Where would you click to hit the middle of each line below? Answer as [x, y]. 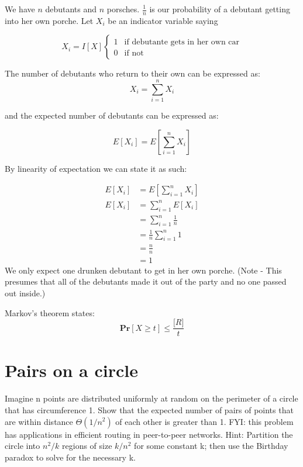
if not [134, 53]
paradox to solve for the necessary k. [70, 457]
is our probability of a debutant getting [220, 9]
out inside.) [25, 293]
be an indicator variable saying [163, 20]
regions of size [87, 446]
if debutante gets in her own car [182, 42]
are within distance [39, 421]
